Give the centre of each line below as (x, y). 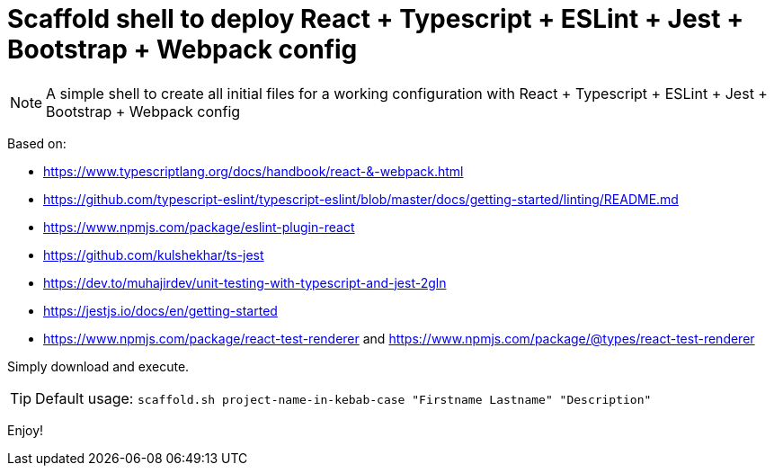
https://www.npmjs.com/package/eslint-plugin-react (199, 227)
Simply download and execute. (98, 366)
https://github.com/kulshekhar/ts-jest (154, 254)
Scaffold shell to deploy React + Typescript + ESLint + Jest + (376, 19)
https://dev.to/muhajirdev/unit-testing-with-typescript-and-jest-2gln (245, 282)
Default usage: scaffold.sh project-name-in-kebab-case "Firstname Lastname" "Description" (343, 398)
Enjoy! (26, 430)
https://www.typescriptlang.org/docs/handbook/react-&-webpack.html (254, 171)
